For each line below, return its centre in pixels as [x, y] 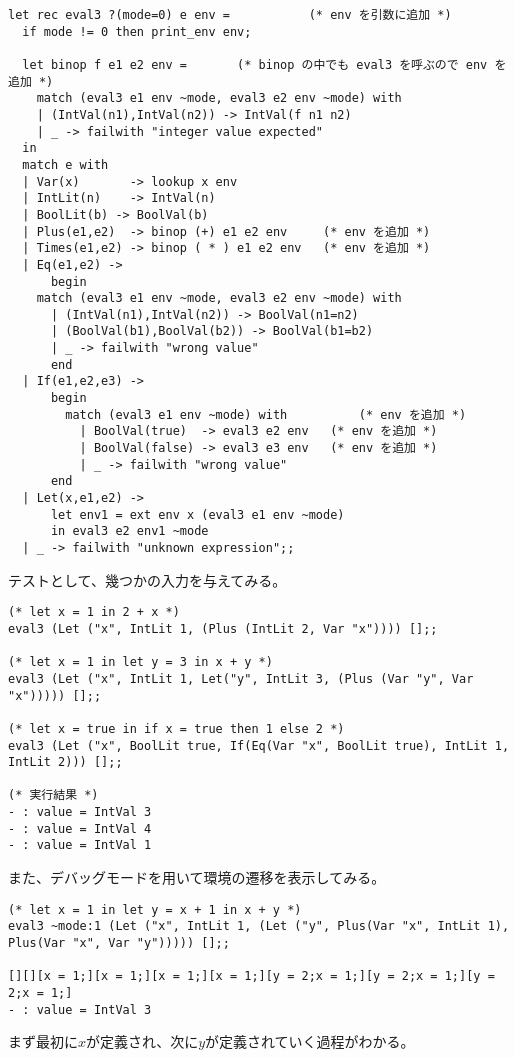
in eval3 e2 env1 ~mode [129, 531]
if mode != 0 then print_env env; [137, 31]
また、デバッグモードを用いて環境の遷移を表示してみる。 [197, 877]
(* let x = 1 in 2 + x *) [94, 612]
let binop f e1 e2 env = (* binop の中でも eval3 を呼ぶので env [255, 64]
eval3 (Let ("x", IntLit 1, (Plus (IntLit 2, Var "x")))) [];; [223, 628]
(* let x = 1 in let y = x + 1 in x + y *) [155, 909]
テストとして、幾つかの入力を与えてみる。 [147, 579]
